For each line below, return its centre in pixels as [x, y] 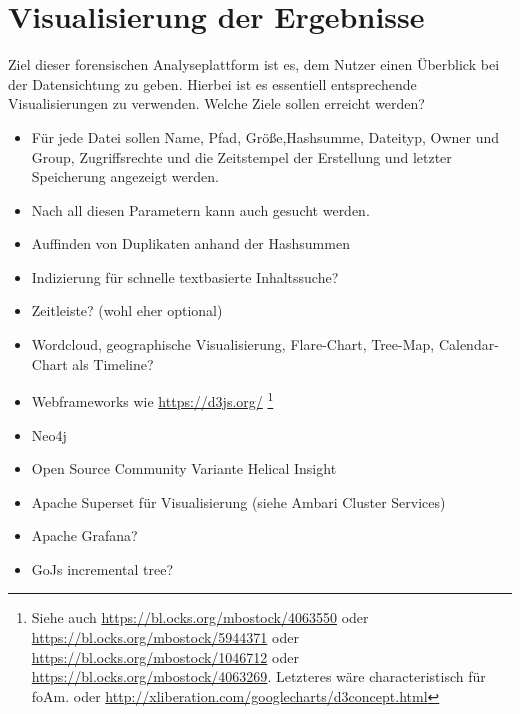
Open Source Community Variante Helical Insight [184, 468]
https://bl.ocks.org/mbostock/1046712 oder [165, 656]
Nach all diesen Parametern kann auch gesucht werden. [200, 209]
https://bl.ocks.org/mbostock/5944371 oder [165, 637]
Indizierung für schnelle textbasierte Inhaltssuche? [185, 276]
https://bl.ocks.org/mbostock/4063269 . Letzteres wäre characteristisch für [258, 676]
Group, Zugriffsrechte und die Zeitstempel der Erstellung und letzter [241, 156]
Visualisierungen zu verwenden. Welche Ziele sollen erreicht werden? [216, 103]
